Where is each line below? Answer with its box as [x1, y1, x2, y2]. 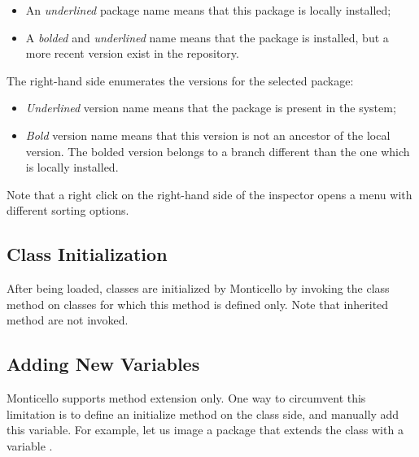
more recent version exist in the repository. [25, 45, 239, 62]
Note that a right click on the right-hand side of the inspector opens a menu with [7, 185, 412, 202]
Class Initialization [7, 242, 168, 267]
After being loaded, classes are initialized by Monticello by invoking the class [7, 280, 390, 297]
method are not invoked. [7, 311, 129, 329]
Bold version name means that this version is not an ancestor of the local [25, 126, 391, 143]
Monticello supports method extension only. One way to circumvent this [7, 390, 366, 407]
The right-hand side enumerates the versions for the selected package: [7, 72, 354, 89]
